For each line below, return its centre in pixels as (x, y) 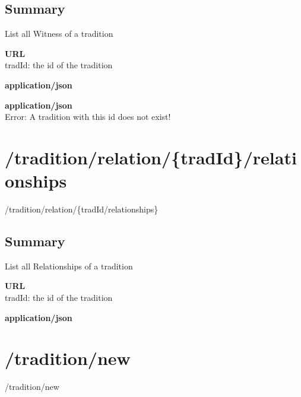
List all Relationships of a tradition (69, 266)
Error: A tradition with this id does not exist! (88, 117)
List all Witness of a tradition (59, 34)
